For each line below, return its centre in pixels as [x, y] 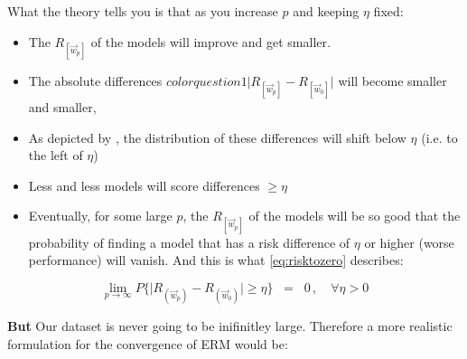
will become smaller [392, 80]
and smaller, [62, 106]
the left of [56, 155]
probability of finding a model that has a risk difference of [189, 242]
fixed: [388, 11]
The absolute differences [95, 80]
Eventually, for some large [100, 216]
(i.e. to [439, 137]
